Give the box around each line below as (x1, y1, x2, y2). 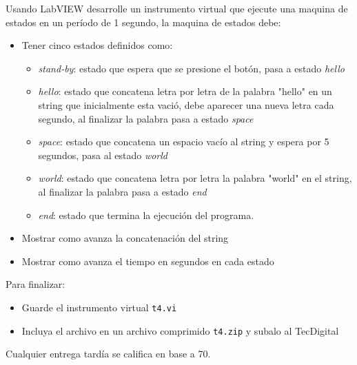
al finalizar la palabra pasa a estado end (38, 184, 207, 198)
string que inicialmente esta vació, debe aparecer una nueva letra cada (38, 97, 334, 112)
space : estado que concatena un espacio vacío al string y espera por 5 (38, 134, 329, 149)
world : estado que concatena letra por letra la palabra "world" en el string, (38, 171, 352, 185)
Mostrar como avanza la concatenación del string (21, 231, 229, 245)
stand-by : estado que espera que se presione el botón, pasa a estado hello (38, 61, 345, 75)
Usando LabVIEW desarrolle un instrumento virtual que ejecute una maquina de (6, 1, 348, 15)
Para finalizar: (6, 277, 65, 291)
